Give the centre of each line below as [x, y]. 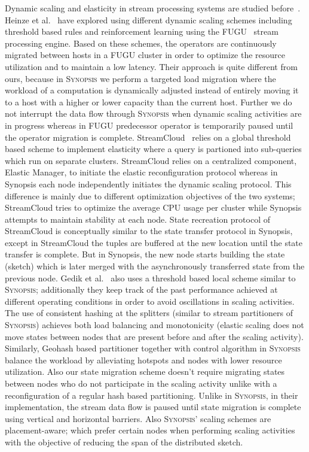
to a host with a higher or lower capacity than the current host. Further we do [149, 101]
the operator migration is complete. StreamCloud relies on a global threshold [148, 137]
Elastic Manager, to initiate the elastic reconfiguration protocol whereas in [141, 172]
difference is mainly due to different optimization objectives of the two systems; [150, 195]
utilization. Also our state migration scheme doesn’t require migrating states [145, 371]
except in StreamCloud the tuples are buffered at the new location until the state [154, 242]
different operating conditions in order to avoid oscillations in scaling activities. [150, 301]
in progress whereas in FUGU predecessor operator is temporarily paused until [149, 125]
